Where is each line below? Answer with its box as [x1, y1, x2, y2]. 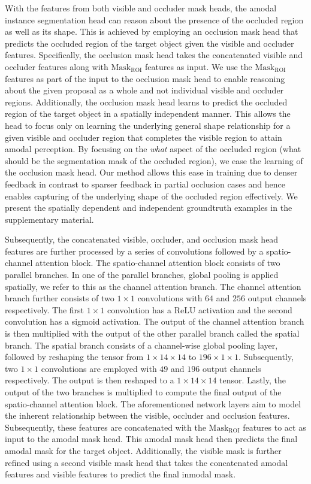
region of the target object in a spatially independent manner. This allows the [5, 107, 291, 120]
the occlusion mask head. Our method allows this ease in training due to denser [5, 166, 298, 179]
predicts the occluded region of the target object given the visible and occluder [5, 37, 294, 49]
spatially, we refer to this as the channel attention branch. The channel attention [5, 280, 301, 292]
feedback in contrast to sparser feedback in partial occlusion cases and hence [5, 177, 286, 190]
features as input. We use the [145, 60, 252, 72]
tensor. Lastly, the [219, 374, 286, 386]
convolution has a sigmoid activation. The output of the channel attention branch [5, 315, 304, 328]
